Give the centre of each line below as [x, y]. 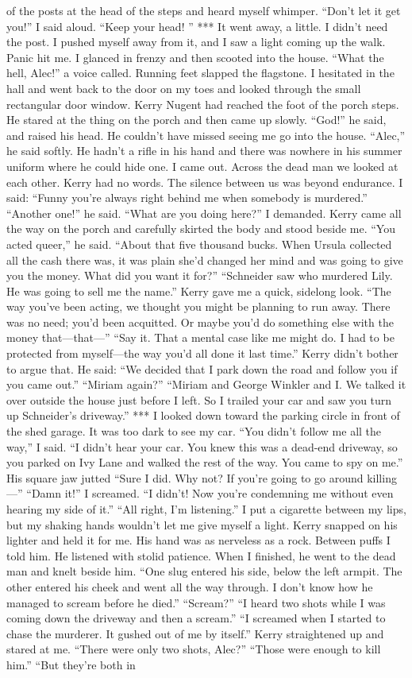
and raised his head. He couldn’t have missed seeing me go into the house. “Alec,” [206, 135]
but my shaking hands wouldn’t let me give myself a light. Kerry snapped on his [202, 524]
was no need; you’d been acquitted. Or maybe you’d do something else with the [200, 322]
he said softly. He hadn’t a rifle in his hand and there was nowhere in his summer [204, 151]
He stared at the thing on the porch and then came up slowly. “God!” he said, [196, 120]
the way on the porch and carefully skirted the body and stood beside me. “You [201, 229]
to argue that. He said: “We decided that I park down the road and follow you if [202, 368]
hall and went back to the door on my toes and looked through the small [184, 88]
